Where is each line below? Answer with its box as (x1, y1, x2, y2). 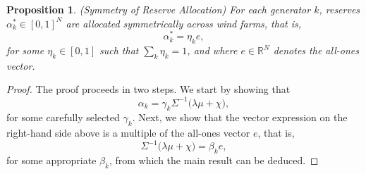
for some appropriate (6, 153, 97, 168)
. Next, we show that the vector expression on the (132, 110, 348, 125)
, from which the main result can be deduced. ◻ (109, 153, 319, 168)
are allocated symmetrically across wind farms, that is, (66, 15, 302, 30)
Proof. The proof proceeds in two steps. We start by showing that (6, 82, 291, 97)
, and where (187, 43, 238, 58)
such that (99, 43, 139, 58)
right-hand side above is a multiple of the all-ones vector (6, 125, 250, 140)
